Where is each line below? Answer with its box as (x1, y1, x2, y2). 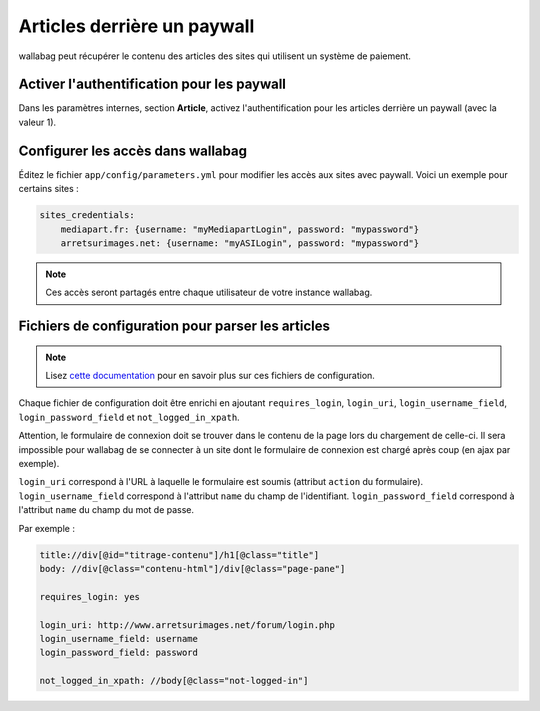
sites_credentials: (39, 210, 135, 221)
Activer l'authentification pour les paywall (18, 76, 287, 93)
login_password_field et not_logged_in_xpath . (18, 411, 240, 423)
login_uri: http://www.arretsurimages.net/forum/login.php (39, 619, 335, 630)
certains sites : (18, 183, 79, 195)
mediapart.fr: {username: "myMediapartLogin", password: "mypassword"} (60, 223, 420, 235)
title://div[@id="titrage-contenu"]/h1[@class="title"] (39, 549, 320, 560)
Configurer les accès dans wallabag (18, 142, 247, 159)
